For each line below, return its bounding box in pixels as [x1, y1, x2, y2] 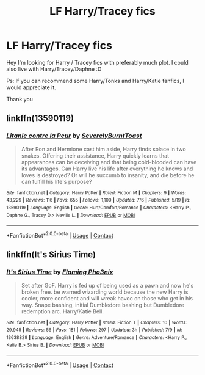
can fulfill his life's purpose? [21, 178, 93, 185]
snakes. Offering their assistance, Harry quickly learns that [21, 151, 170, 159]
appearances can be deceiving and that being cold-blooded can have [21, 158, 197, 166]
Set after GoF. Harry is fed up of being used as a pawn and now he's [21, 282, 194, 289]
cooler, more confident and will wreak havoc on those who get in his [21, 294, 193, 302]
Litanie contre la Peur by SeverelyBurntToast [6, 131, 142, 140]
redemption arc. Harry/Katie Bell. [21, 307, 104, 315]
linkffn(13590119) [6, 113, 74, 123]
